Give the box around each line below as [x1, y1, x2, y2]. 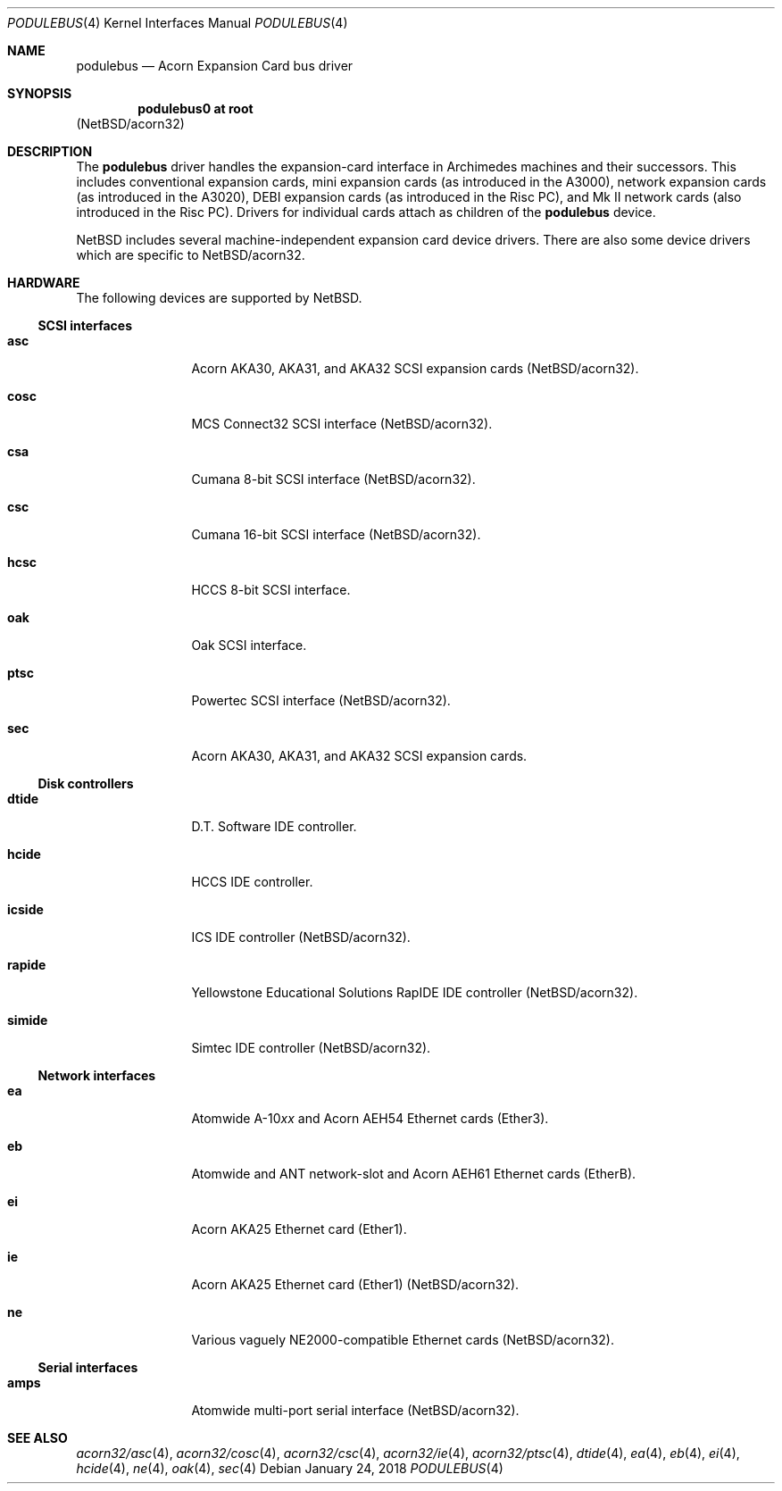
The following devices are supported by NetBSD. [76, 290, 362, 305]
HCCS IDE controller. [191, 874, 313, 889]
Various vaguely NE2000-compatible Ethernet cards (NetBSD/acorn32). [191, 1332, 614, 1347]
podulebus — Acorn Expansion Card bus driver [76, 58, 354, 73]
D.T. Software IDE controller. [191, 819, 357, 834]
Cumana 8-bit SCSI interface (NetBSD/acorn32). [191, 471, 476, 487]
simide [7, 1012, 48, 1028]
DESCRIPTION [7, 144, 93, 159]
